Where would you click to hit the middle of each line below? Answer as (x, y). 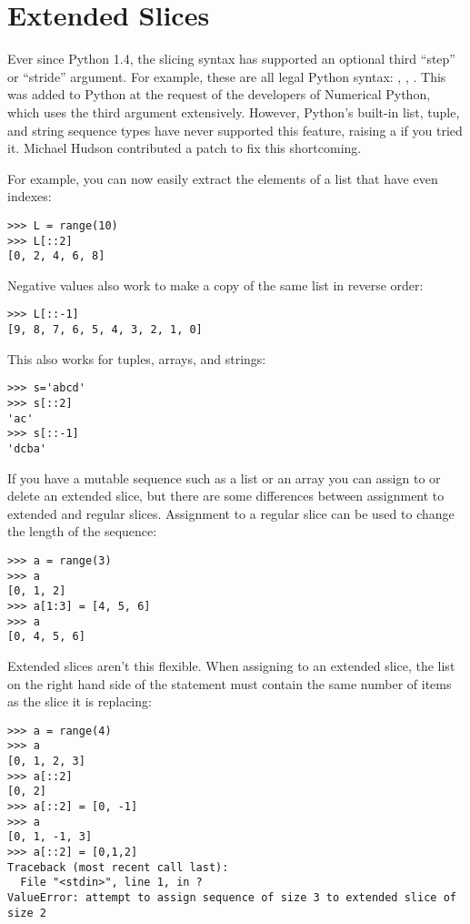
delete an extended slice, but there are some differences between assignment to (226, 496)
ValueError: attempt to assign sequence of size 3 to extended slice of (232, 897)
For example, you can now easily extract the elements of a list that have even (223, 178)
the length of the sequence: (82, 531)
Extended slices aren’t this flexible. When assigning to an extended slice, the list (231, 665)
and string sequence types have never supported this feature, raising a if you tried (235, 130)
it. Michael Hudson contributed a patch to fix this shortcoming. (185, 148)
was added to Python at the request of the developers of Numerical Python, (219, 94)
